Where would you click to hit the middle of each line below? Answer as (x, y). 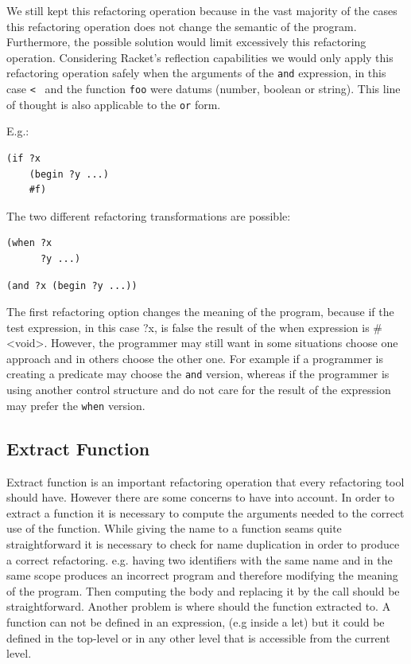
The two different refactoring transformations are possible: (149, 215)
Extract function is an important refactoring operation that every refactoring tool (205, 481)
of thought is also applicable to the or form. (114, 104)
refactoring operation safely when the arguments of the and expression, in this (196, 73)
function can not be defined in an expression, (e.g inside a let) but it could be (196, 621)
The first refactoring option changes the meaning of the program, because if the (200, 312)
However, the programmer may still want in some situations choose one (225, 343)
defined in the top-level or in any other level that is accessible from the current (198, 637)
